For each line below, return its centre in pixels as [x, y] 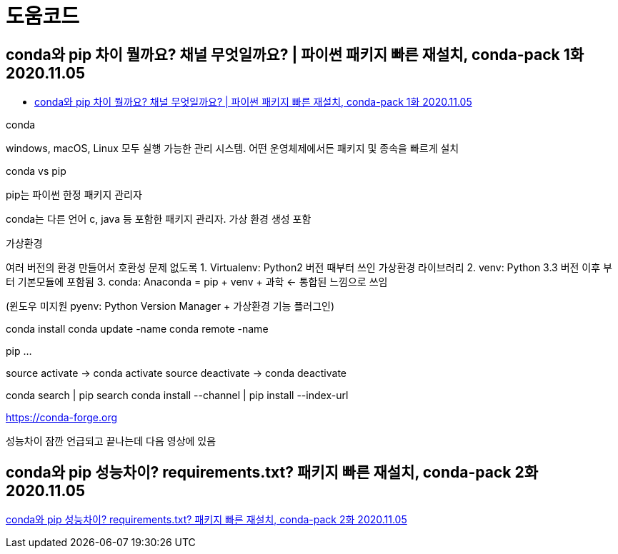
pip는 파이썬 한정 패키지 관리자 [74, 195]
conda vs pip [36, 171]
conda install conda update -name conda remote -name [137, 329]
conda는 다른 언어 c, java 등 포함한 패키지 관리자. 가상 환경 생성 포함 [159, 219]
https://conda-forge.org [62, 418]
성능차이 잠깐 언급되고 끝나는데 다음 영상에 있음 [111, 441]
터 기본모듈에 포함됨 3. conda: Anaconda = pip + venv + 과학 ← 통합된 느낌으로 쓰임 [197, 282]
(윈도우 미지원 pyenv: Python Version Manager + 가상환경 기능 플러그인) [170, 306]
